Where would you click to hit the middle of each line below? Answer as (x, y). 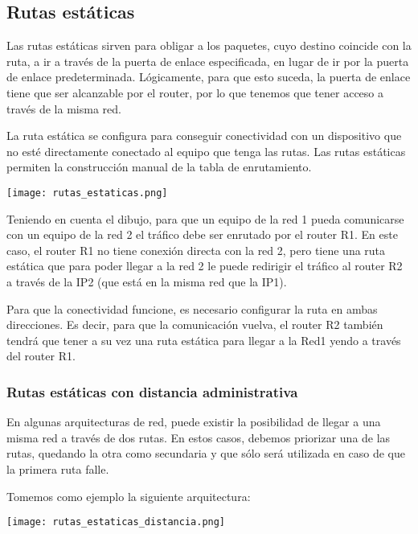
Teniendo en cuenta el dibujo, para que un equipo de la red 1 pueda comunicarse (205, 218)
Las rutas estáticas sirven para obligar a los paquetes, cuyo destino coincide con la (209, 45)
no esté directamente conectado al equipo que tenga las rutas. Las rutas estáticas (206, 151)
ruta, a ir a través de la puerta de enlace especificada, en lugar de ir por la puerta (208, 61)
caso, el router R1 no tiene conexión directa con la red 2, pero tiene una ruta (196, 250)
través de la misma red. (64, 108)
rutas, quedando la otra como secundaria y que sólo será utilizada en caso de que (206, 453)
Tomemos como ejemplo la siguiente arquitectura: (129, 496)
